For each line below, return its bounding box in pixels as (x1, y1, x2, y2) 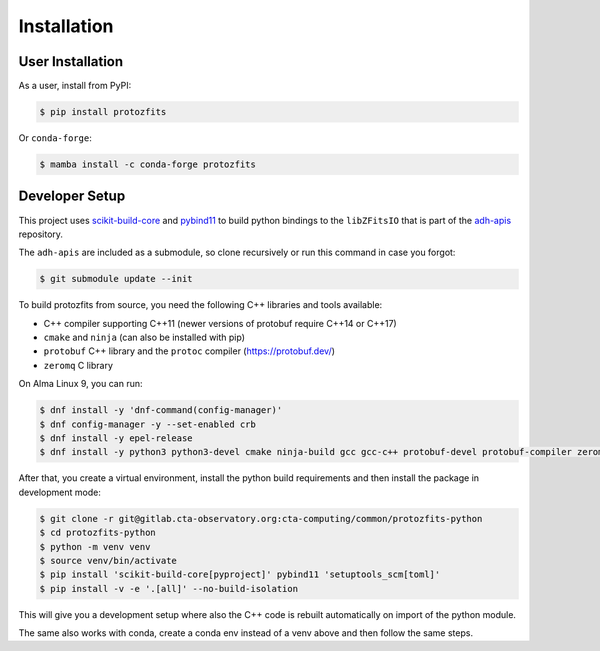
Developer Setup (18, 188, 126, 205)
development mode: (18, 486, 102, 498)
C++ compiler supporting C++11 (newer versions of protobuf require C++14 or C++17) (43, 317, 397, 329)
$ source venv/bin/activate (39, 555, 177, 566)
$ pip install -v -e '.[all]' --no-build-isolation (39, 583, 299, 594)
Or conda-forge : (18, 132, 92, 144)
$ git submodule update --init (39, 273, 194, 285)
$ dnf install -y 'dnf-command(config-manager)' (39, 405, 283, 416)
